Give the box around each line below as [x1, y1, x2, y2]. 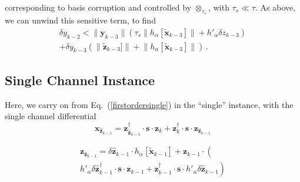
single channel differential [5, 110, 96, 122]
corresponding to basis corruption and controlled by [5, 1, 192, 13]
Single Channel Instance [5, 70, 155, 89]
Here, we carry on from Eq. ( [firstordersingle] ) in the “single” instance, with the [5, 98, 294, 110]
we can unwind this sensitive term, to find [5, 14, 156, 26]
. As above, [255, 1, 296, 13]
